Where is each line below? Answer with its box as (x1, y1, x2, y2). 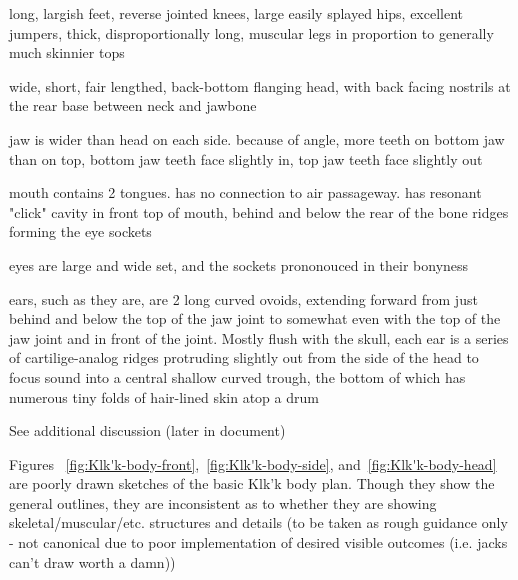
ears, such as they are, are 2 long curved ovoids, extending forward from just (9, 288, 478, 309)
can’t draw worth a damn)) (9, 551, 176, 572)
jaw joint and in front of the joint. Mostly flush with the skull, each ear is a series (9, 327, 509, 348)
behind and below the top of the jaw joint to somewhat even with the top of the (9, 308, 501, 329)
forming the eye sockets (9, 221, 152, 242)
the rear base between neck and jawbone (9, 95, 257, 116)
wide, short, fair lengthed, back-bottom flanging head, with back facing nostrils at (9, 75, 511, 96)
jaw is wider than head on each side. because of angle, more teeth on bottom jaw (9, 128, 505, 149)
